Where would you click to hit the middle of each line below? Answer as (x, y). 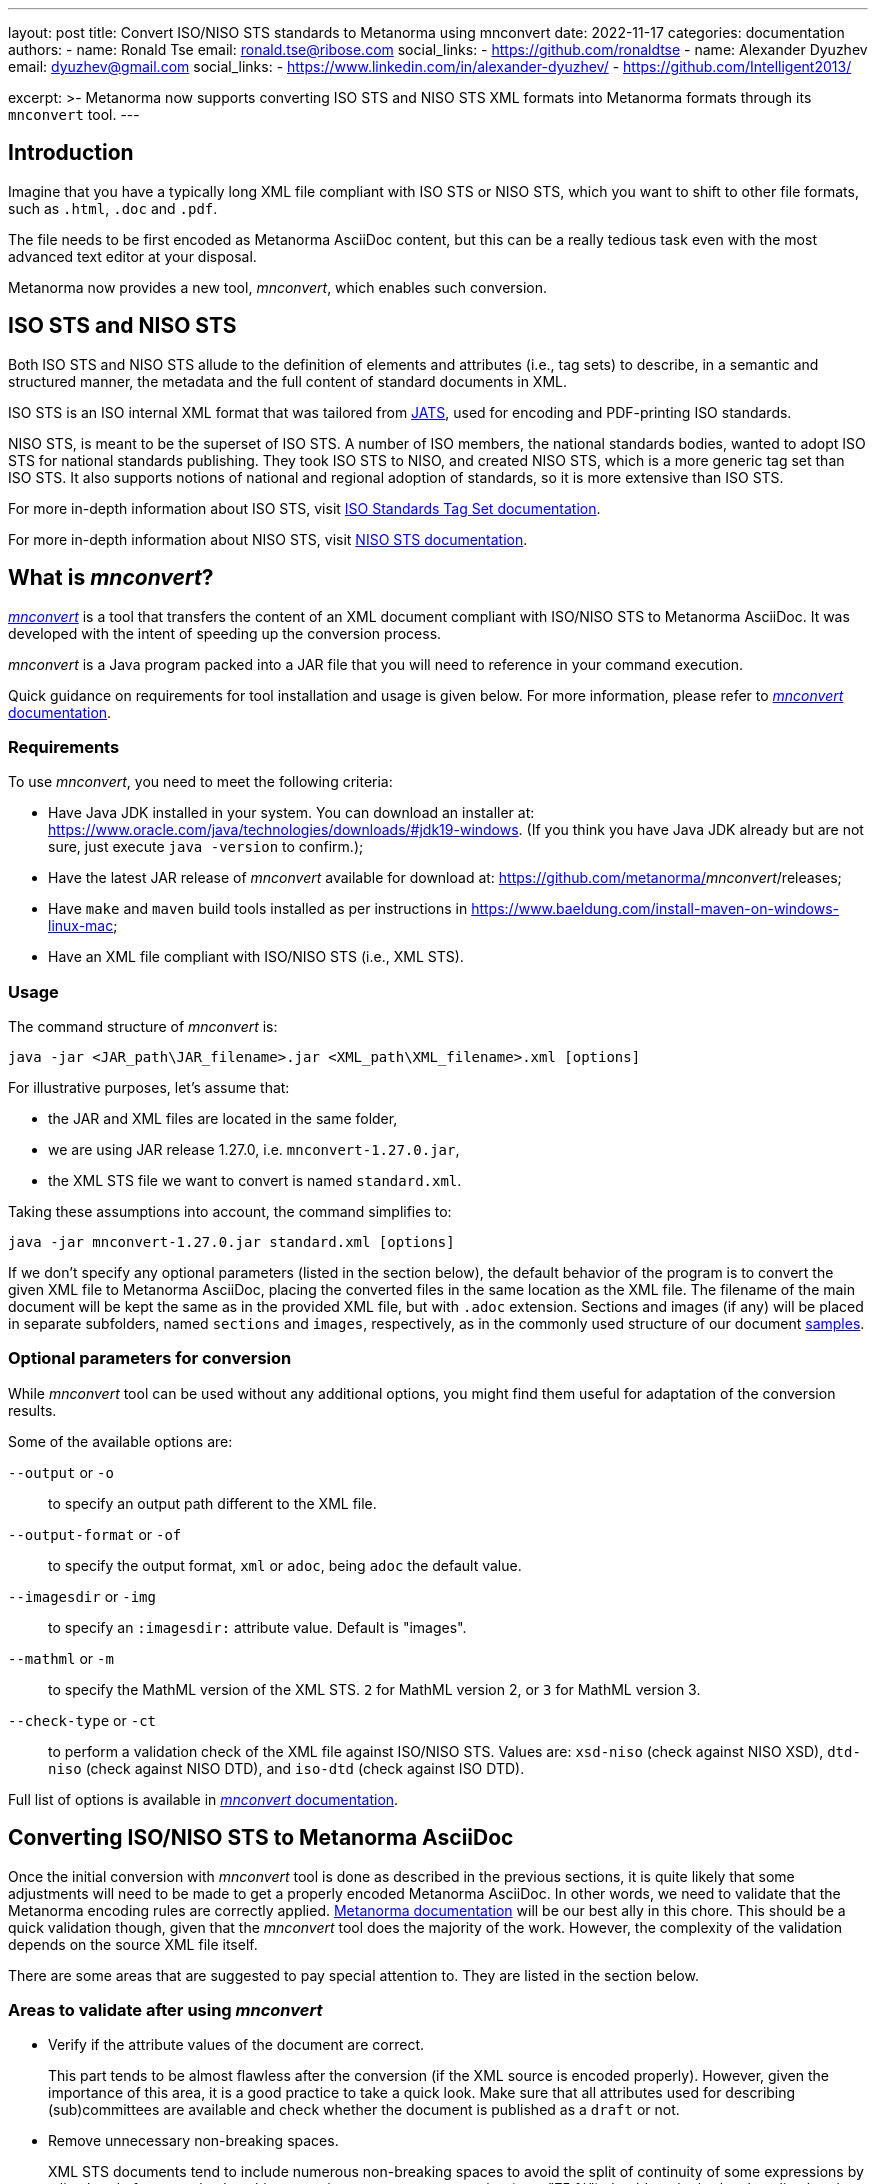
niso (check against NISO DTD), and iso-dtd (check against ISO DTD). (286, 1768)
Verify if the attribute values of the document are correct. (236, 2045)
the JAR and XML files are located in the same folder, (223, 1119)
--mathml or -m (61, 1658)
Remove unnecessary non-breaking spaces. (193, 2141)
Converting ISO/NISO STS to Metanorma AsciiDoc (261, 1838)
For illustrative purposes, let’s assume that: (149, 1088)
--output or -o (61, 1472)
